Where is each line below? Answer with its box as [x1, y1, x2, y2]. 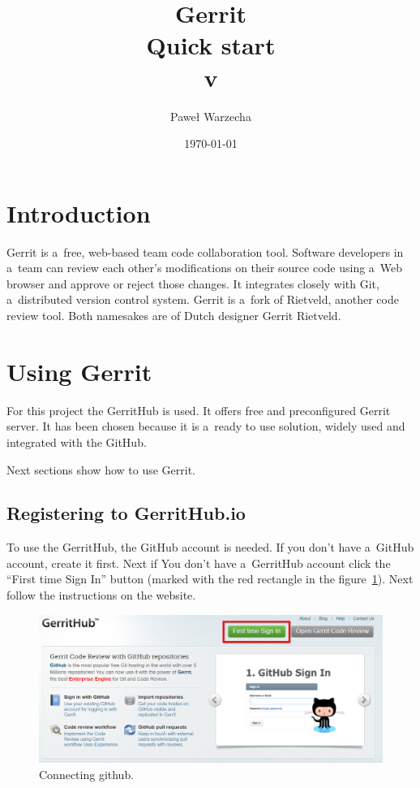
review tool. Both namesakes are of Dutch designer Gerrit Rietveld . [6, 307, 341, 323]
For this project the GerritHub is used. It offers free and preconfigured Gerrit [6, 401, 391, 418]
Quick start [146, 28, 276, 62]
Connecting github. [39, 765, 135, 782]
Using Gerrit [6, 354, 152, 388]
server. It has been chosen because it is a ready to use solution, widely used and [6, 418, 405, 435]
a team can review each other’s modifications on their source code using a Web [6, 259, 403, 276]
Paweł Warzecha [170, 107, 251, 124]
